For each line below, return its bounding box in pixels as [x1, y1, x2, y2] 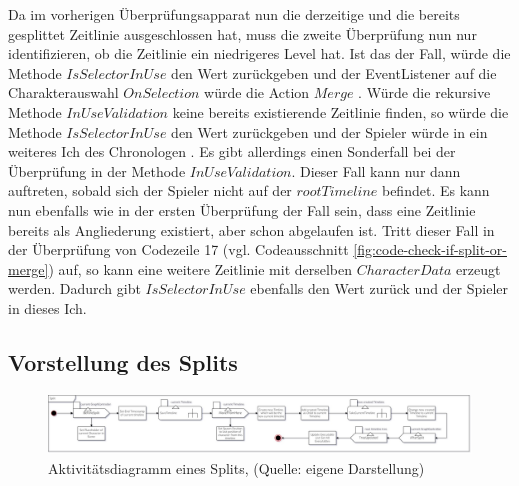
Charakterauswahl [8, 82, 119, 103]
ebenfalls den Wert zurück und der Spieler [250, 278, 509, 299]
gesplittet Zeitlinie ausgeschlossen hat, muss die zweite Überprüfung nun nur [8, 23, 477, 44]
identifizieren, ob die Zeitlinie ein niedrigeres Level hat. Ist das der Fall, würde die [8, 43, 511, 64]
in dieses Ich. [8, 297, 87, 318]
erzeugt [456, 258, 501, 279]
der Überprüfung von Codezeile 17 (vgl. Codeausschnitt [8, 239, 349, 260]
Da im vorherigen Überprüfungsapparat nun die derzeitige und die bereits [8, 4, 460, 24]
